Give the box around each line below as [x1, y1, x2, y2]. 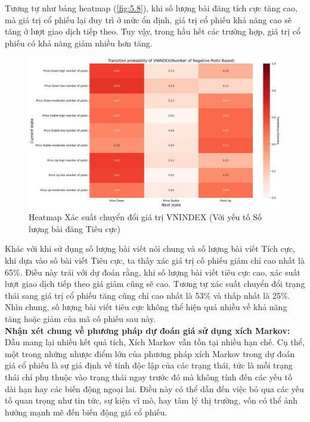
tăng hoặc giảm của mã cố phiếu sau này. [5, 312, 156, 324]
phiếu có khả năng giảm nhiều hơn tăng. [5, 36, 153, 49]
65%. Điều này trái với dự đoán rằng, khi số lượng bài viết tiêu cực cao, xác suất [5, 265, 300, 278]
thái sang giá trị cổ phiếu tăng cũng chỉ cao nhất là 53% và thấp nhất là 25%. [5, 289, 290, 301]
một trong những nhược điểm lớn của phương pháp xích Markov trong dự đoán [5, 347, 295, 360]
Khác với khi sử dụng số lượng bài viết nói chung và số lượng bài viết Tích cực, [5, 242, 295, 255]
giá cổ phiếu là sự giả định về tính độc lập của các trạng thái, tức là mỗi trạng [5, 359, 293, 371]
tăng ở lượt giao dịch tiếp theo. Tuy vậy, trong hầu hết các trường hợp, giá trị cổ [5, 25, 300, 37]
